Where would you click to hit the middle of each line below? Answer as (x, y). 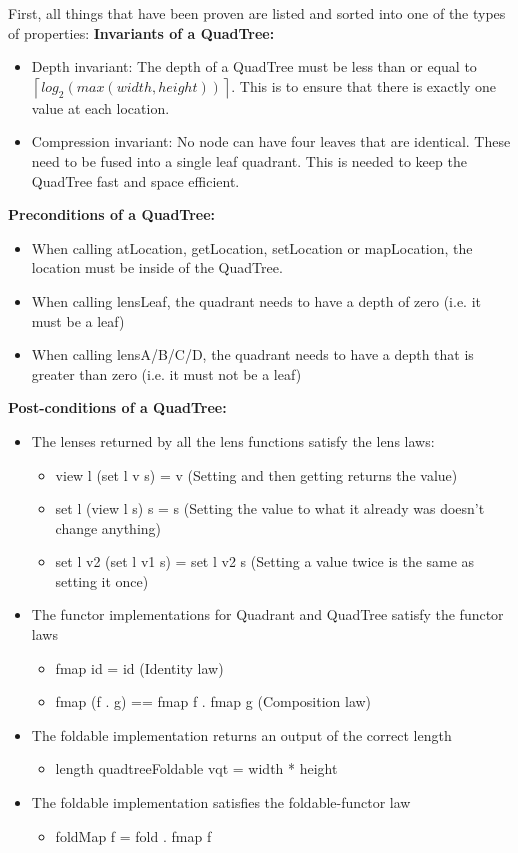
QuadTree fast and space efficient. (135, 180)
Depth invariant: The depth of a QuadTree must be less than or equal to (254, 66)
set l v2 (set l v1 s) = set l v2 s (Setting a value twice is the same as (265, 561)
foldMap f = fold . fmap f (133, 835)
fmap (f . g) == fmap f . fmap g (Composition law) (213, 701)
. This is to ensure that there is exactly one (364, 85)
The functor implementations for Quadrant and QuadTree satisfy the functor (267, 614)
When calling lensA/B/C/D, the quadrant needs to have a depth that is (252, 354)
